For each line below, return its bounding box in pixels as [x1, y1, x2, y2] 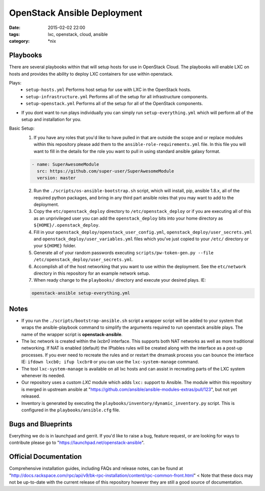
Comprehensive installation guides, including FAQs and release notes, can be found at [9, 465, 184, 471]
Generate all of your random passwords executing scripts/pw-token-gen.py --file [33, 250, 214, 256]
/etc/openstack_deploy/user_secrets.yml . [33, 257, 133, 262]
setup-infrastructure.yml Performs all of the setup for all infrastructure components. [26, 93, 208, 99]
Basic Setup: [9, 125, 35, 131]
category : [9, 38, 30, 44]
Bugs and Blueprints [9, 420, 73, 428]
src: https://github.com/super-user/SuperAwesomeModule [37, 168, 174, 174]
